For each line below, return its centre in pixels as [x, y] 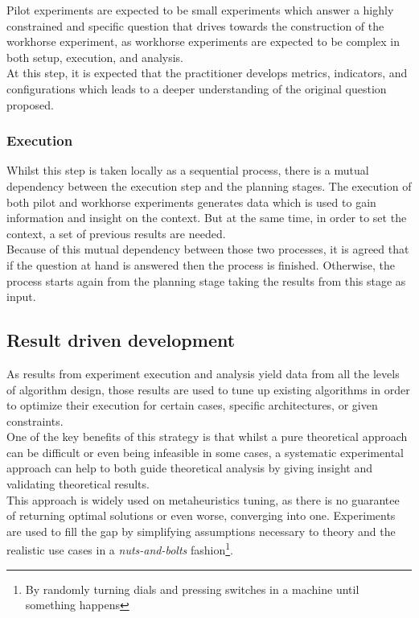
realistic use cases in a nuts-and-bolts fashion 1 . [120, 549]
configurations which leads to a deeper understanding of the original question [197, 88]
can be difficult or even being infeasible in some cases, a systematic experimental [205, 452]
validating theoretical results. [78, 484]
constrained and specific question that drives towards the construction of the [195, 25]
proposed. [30, 104]
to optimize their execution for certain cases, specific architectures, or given [192, 405]
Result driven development [121, 340]
